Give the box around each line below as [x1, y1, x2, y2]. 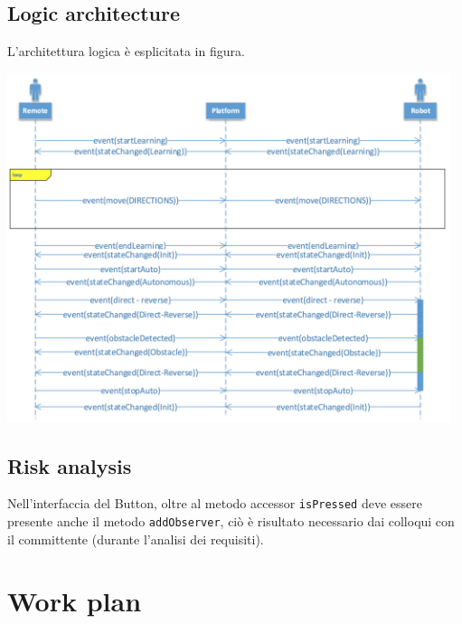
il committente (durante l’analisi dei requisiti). [7, 529, 264, 548]
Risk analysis [7, 451, 132, 479]
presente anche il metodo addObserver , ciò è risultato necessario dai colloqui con [7, 512, 455, 531]
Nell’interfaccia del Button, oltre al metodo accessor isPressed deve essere [7, 494, 422, 513]
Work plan [7, 582, 142, 619]
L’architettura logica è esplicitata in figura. [7, 42, 245, 61]
